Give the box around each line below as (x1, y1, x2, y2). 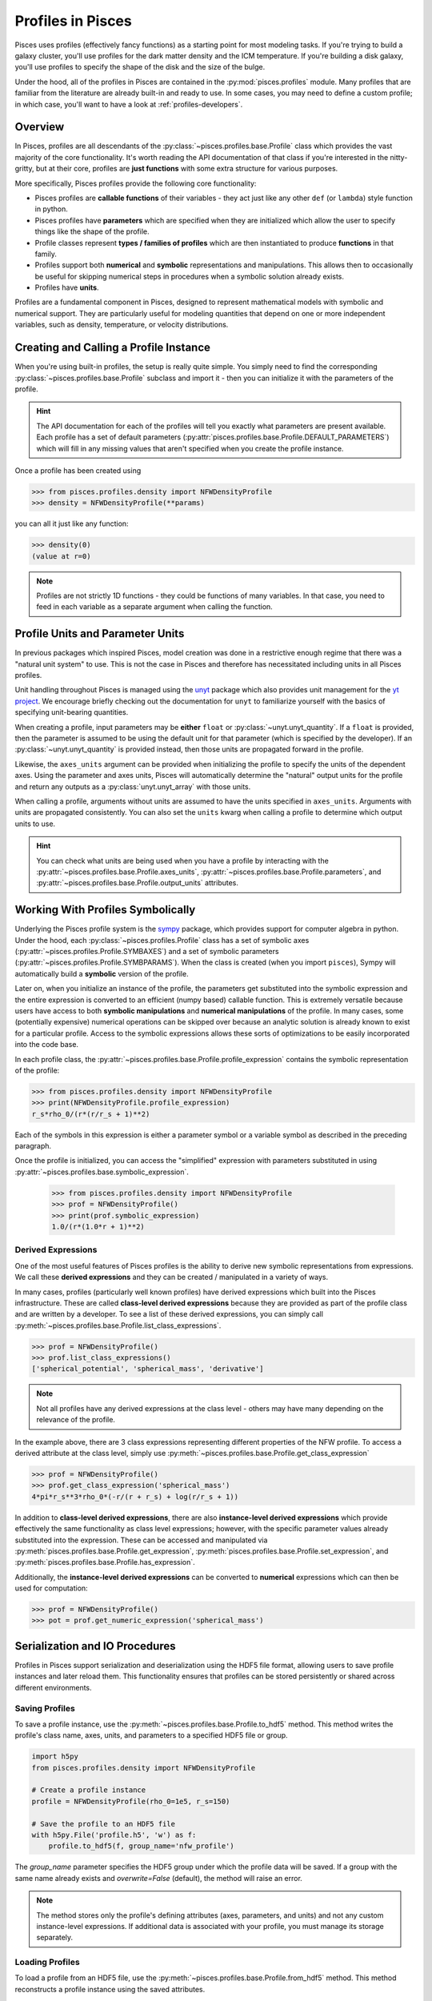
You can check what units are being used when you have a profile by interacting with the (36, 856, 330, 865)
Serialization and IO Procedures (14, 1639, 176, 1653)
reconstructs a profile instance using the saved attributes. (14, 1984, 206, 1994)
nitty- (390, 152, 408, 162)
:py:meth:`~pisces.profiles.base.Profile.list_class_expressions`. (14, 1321, 222, 1330)
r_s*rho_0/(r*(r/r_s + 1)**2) (31, 1109, 150, 1118)
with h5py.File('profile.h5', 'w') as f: (31, 1831, 197, 1840)
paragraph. (14, 1141, 52, 1151)
